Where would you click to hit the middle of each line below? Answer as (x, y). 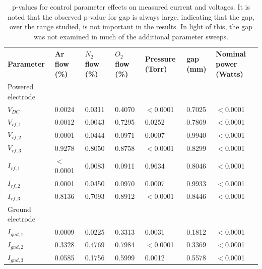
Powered (21, 87)
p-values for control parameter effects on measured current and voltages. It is (131, 7)
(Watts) (230, 73)
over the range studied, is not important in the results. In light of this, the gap (131, 26)
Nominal (231, 54)
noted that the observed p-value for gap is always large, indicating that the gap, (131, 16)
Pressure (160, 59)
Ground (19, 209)
